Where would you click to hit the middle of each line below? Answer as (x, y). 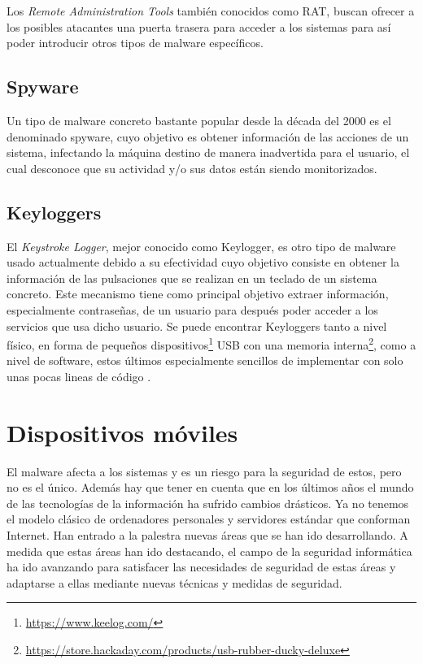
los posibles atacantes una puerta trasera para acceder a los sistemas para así (199, 26)
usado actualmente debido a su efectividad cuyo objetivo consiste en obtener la (203, 262)
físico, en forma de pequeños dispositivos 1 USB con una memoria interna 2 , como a (211, 343)
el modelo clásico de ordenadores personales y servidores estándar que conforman (209, 519)
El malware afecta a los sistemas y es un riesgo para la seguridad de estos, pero (204, 471)
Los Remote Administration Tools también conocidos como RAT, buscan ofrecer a (211, 11)
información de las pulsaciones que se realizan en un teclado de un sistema (192, 278)
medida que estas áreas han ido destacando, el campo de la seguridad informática (209, 551)
